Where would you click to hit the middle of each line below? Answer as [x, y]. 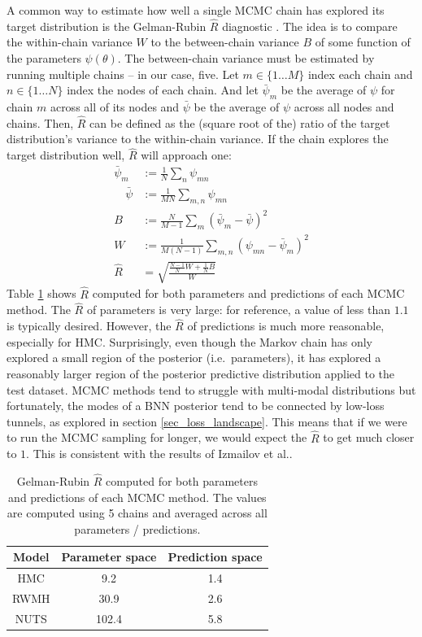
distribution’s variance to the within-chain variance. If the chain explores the [198, 139]
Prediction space [215, 557]
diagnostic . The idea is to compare [310, 26]
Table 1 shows [41, 293]
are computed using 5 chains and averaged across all [137, 513]
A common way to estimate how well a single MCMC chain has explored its [196, 10]
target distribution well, [66, 155]
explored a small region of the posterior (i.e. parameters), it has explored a [194, 358]
